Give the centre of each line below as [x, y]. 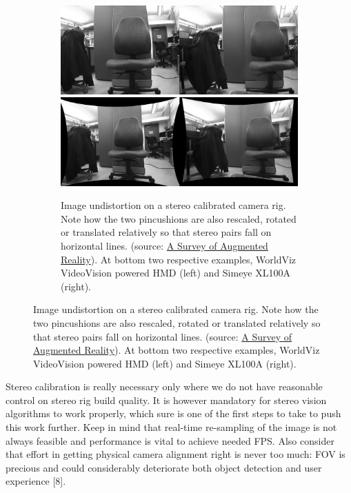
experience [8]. [36, 481]
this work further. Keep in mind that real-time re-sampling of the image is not [171, 427]
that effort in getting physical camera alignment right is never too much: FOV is [175, 454]
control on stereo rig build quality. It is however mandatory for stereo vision [166, 400]
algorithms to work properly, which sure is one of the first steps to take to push [173, 413]
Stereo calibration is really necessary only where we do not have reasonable [164, 386]
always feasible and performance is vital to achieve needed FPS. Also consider [170, 440]
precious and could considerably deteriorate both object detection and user [164, 467]
